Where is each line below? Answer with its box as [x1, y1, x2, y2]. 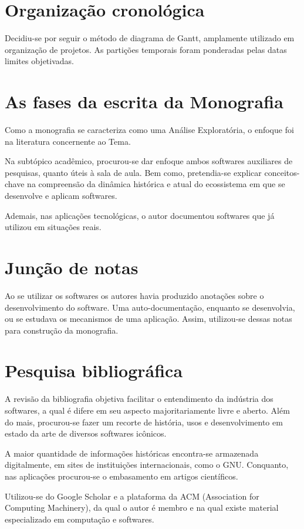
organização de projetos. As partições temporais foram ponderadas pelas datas [5, 43, 287, 55]
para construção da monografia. [5, 324, 119, 336]
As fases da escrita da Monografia [5, 89, 283, 114]
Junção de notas [5, 255, 139, 279]
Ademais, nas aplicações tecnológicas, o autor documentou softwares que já [5, 209, 275, 221]
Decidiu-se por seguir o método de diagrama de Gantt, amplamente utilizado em [5, 32, 295, 44]
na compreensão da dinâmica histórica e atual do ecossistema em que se [27, 178, 285, 190]
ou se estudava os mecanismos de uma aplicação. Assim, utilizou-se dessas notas [5, 312, 292, 325]
